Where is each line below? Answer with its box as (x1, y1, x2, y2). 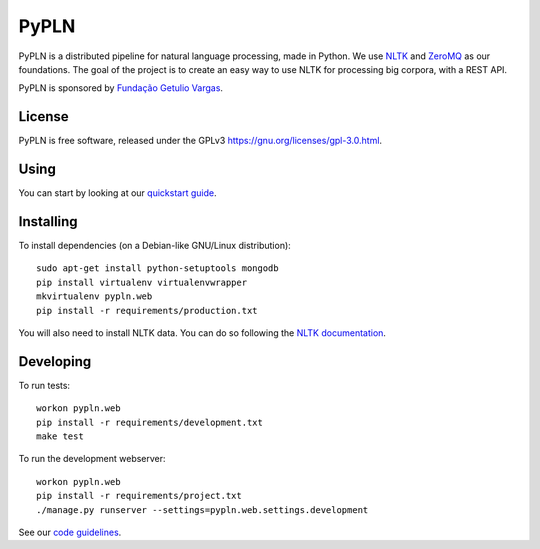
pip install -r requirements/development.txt (36, 416, 264, 428)
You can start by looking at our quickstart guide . (18, 187, 217, 199)
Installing (18, 213, 79, 230)
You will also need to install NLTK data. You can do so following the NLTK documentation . (18, 327, 387, 339)
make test (36, 431, 84, 442)
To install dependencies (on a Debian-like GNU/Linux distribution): (18, 240, 292, 252)
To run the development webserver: (18, 453, 166, 465)
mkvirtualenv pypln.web (36, 291, 153, 302)
